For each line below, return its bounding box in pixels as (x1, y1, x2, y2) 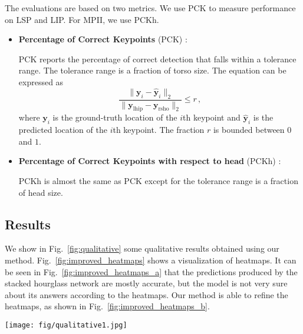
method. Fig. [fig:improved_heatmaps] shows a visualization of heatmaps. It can (5, 253, 297, 266)
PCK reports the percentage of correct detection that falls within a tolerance (18, 52, 297, 65)
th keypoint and (183, 111, 241, 123)
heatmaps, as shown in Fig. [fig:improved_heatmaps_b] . (5, 300, 210, 312)
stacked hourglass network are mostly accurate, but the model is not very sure (5, 277, 288, 289)
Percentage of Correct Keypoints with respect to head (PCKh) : (18, 155, 281, 167)
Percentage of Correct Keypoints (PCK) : (18, 33, 187, 45)
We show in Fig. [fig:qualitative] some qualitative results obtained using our (5, 242, 279, 255)
